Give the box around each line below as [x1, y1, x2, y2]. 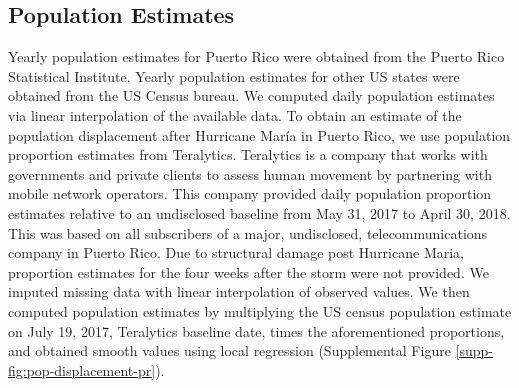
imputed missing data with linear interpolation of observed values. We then [8, 281, 470, 302]
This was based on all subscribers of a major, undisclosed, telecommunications [8, 222, 488, 243]
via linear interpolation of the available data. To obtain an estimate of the [8, 104, 462, 125]
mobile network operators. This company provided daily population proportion [8, 183, 492, 204]
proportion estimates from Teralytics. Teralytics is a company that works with [8, 144, 488, 165]
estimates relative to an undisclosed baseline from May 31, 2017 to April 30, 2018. [8, 202, 511, 223]
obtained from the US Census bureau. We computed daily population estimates [8, 85, 495, 106]
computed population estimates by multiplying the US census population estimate [8, 300, 512, 321]
